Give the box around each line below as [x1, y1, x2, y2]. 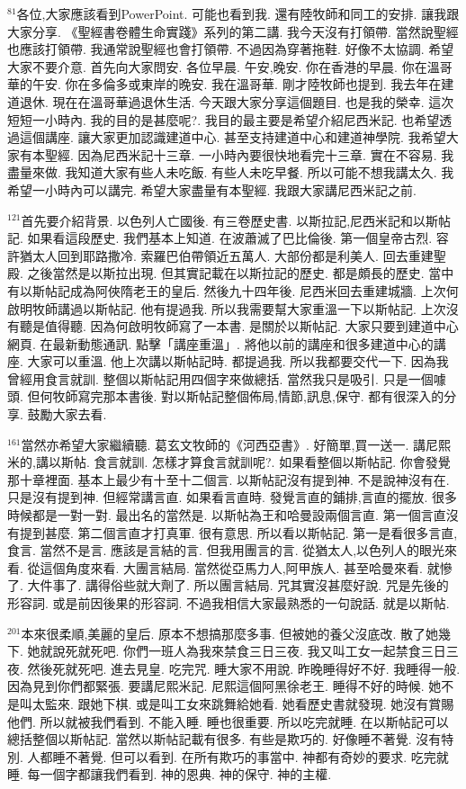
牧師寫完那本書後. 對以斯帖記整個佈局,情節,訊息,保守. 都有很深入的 [52, 387, 444, 406]
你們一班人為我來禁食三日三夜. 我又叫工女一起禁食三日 [123, 641, 446, 660]
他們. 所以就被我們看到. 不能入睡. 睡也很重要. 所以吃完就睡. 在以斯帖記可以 [7, 712, 449, 731]
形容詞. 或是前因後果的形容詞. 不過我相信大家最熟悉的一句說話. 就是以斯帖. [7, 594, 450, 612]
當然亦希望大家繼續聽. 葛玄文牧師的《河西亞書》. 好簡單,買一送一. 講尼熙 [21, 435, 452, 453]
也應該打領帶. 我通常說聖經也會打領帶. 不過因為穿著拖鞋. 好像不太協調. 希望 [7, 40, 454, 58]
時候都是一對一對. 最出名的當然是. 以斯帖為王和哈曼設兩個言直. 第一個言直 [7, 506, 446, 525]
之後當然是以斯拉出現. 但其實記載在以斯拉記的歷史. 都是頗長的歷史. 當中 [27, 264, 454, 282]
